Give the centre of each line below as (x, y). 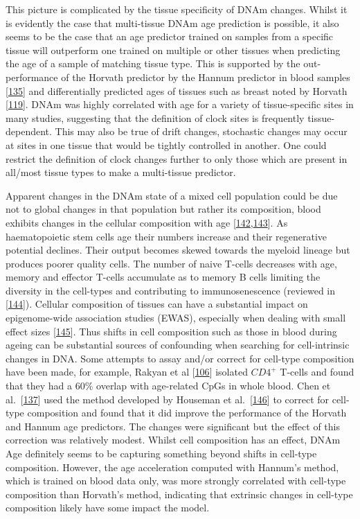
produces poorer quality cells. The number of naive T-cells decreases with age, (171, 263)
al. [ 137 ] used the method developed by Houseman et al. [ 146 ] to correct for (168, 399)
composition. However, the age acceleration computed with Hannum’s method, (172, 467)
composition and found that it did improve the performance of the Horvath (187, 413)
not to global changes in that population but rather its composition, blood (163, 209)
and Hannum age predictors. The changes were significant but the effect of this (173, 426)
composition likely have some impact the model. (108, 508)
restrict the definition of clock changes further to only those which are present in (177, 158)
